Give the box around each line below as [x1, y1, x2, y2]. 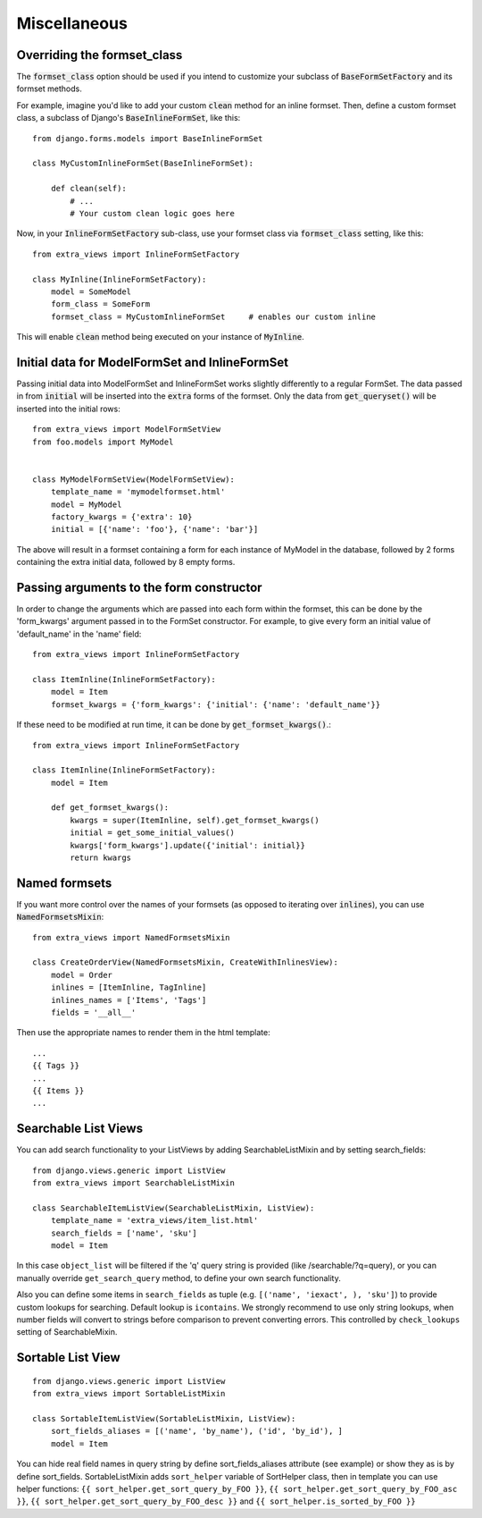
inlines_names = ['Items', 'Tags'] [50, 995, 207, 1005]
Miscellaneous [16, 13, 129, 33]
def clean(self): [50, 183, 127, 194]
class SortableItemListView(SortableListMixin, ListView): [32, 1413, 296, 1423]
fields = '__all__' [50, 1008, 137, 1018]
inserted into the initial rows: [16, 403, 120, 414]
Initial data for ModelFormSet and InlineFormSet [16, 354, 289, 370]
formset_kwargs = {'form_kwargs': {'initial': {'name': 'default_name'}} [50, 699, 381, 710]
